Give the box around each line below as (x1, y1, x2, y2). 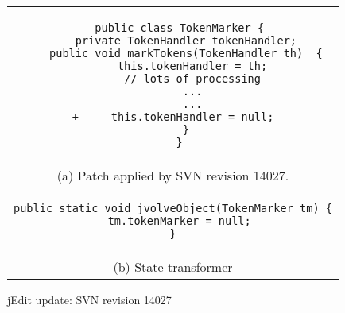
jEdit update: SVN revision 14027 (7, 292, 172, 307)
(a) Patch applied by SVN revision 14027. (56, 166, 289, 184)
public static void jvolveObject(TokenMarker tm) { (14, 202, 333, 214)
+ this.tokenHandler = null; (72, 110, 274, 123)
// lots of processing (124, 72, 261, 85)
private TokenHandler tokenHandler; (75, 34, 297, 47)
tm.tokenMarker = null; (107, 214, 251, 227)
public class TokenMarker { (95, 21, 265, 34)
